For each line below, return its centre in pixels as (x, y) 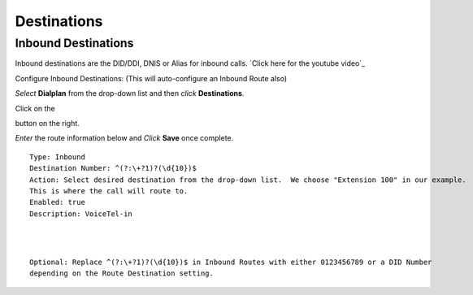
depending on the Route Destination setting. (122, 273)
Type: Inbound (57, 157)
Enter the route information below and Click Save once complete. (124, 138)
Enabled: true (57, 202)
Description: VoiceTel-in (81, 214)
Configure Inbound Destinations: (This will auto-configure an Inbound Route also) (151, 78)
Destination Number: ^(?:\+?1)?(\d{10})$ (113, 168)
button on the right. (48, 123)
